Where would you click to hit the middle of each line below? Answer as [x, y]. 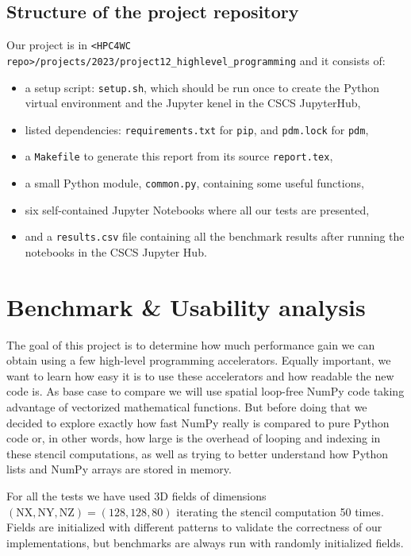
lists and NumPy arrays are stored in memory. [119, 469]
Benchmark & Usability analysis [186, 306]
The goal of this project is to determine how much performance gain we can [191, 344]
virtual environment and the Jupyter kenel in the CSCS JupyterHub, [193, 103]
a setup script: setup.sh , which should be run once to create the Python [202, 87]
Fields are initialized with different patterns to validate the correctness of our [194, 527]
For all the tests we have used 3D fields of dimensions [136, 496]
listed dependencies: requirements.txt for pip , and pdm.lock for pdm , [197, 129]
